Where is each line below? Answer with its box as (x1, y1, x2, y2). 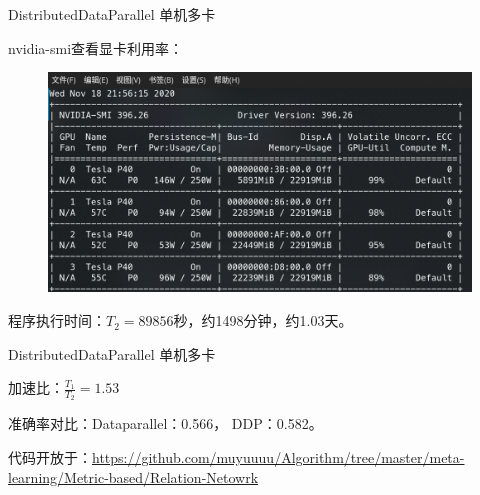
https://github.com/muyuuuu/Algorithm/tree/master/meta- (92, 447, 465, 468)
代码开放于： (8, 447, 92, 468)
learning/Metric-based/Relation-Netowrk (8, 466, 259, 487)
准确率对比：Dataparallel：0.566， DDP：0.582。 (8, 413, 323, 434)
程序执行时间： (8, 310, 106, 331)
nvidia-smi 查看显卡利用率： (8, 37, 184, 58)
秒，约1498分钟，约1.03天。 (173, 310, 353, 331)
